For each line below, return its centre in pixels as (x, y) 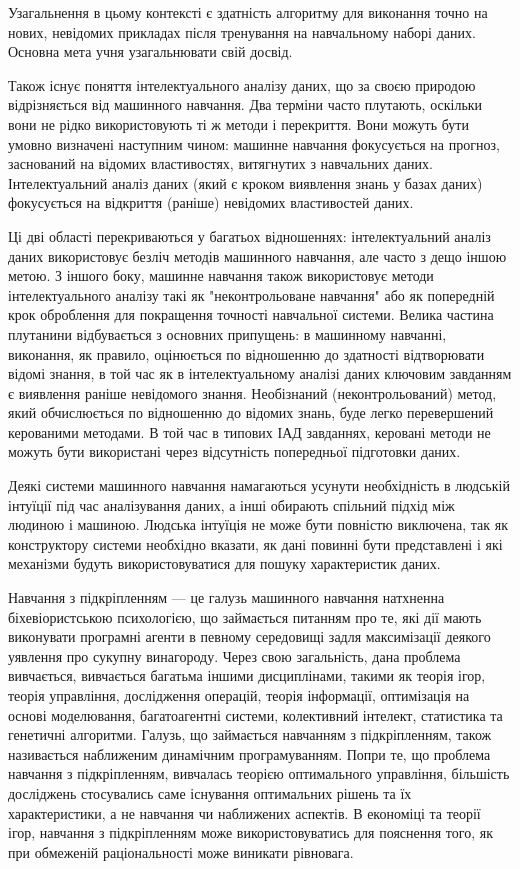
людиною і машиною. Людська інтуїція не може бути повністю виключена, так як (258, 524)
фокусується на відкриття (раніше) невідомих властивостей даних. (211, 202)
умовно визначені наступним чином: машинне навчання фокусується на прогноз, (254, 143)
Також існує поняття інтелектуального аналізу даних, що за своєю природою (242, 84)
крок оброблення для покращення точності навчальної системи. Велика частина (251, 314)
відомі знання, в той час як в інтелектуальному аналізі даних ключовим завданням (260, 373)
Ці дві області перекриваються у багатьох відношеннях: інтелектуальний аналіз (249, 235)
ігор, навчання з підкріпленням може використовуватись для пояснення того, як (250, 832)
